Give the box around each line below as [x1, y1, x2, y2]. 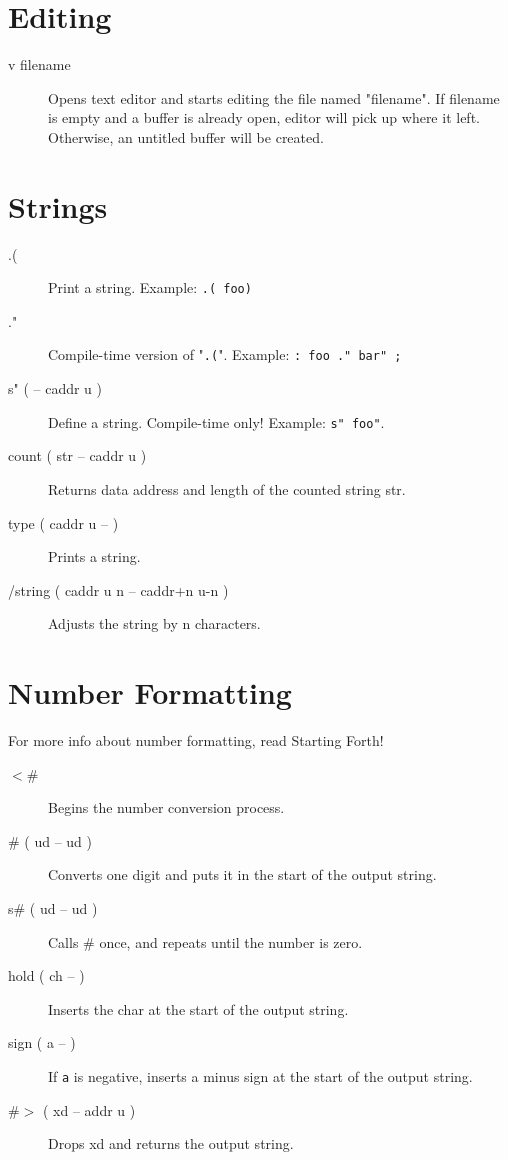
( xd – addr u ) [42, 1099, 136, 1120]
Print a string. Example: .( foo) [48, 277, 252, 298]
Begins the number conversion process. [48, 797, 285, 818]
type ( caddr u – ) [8, 512, 119, 533]
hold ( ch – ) [8, 965, 85, 986]
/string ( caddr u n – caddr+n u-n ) [8, 579, 229, 600]
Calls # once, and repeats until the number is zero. [48, 931, 363, 952]
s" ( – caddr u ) [8, 378, 103, 399]
